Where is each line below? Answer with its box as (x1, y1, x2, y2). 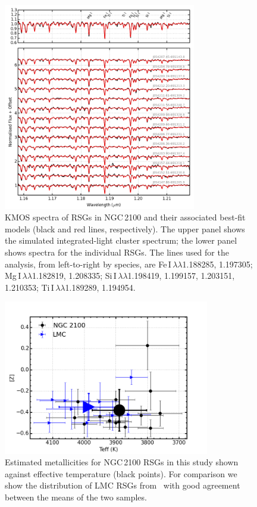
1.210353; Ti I (5, 281, 54, 293)
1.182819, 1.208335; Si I (32, 269, 117, 282)
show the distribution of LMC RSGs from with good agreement (5, 479, 240, 492)
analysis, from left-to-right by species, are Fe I (5, 257, 171, 270)
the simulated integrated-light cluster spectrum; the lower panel (5, 234, 237, 247)
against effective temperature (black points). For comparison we (5, 467, 237, 480)
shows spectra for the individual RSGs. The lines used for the (5, 246, 229, 259)
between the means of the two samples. (5, 490, 147, 503)
